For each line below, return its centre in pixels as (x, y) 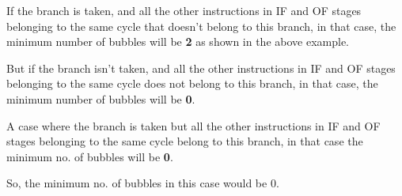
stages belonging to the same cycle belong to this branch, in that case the (185, 141)
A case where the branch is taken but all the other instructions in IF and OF (193, 125)
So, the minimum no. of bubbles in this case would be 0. (143, 183)
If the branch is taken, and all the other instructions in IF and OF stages (184, 10)
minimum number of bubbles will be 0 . (101, 98)
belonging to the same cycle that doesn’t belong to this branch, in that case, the (201, 26)
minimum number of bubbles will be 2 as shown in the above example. (178, 41)
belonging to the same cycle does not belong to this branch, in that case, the (192, 83)
